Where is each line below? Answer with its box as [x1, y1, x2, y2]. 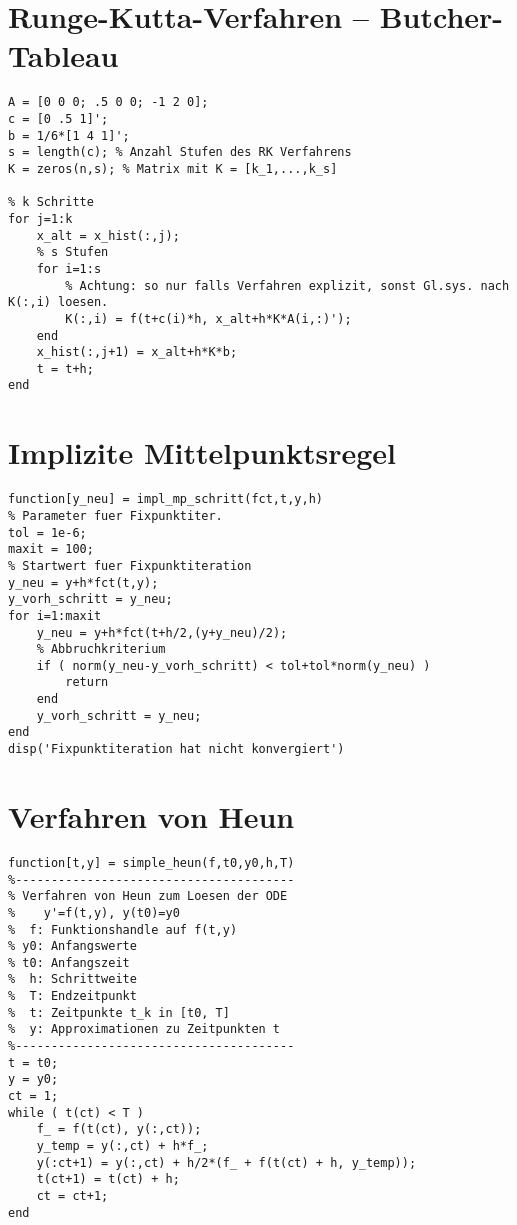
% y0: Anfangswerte [8, 939, 137, 954]
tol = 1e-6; [8, 525, 87, 540]
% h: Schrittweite [8, 972, 137, 987]
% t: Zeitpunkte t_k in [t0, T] [8, 1005, 230, 1020]
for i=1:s [36, 261, 102, 276]
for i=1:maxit [8, 608, 102, 623]
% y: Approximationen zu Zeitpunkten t [8, 1022, 281, 1037]
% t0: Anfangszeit [8, 955, 130, 970]
